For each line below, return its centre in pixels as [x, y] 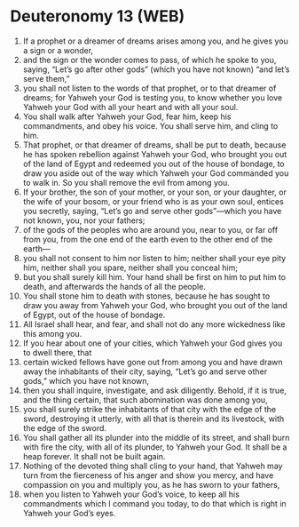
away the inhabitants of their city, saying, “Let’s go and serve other [145, 371]
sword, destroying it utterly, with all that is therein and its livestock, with [153, 419]
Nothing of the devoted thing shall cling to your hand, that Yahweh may [153, 466]
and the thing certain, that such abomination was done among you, [146, 399]
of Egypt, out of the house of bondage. [94, 315]
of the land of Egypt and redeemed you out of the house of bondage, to [153, 164]
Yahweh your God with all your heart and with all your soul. [130, 107]
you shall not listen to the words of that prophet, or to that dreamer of [149, 88]
